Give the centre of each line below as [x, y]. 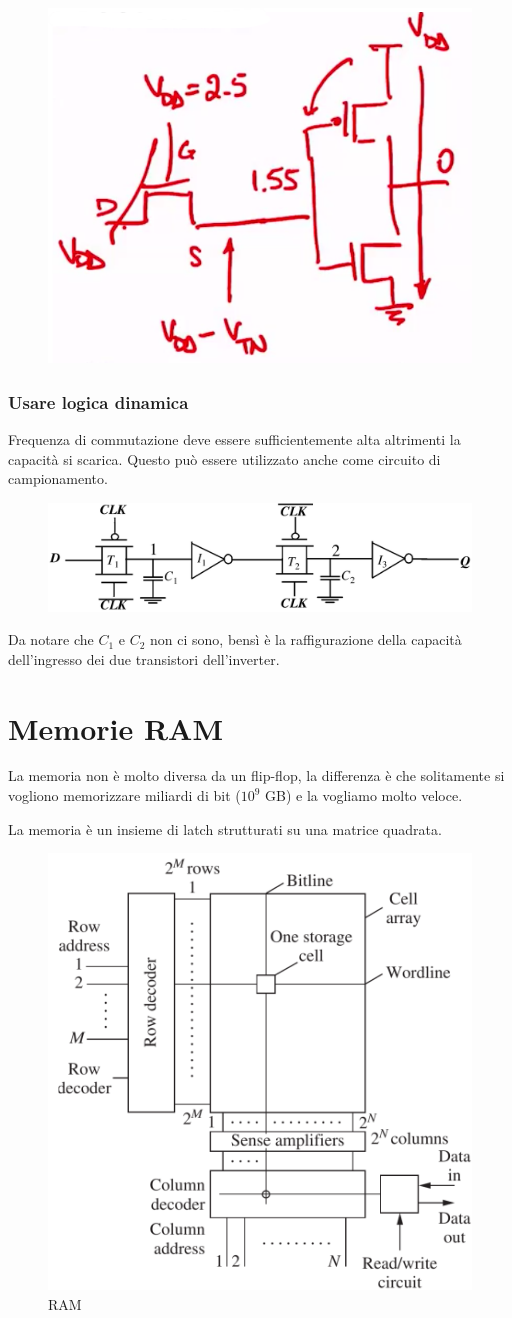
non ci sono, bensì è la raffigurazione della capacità [306, 639]
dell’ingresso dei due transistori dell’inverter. [144, 658]
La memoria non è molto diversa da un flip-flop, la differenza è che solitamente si [256, 775]
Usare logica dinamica [98, 401]
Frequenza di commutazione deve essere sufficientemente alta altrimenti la [234, 439]
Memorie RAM [116, 727]
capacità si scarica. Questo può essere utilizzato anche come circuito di [224, 458]
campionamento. [58, 478]
